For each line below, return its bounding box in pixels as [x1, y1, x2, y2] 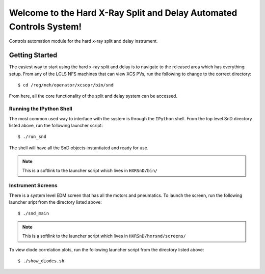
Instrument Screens [9, 182, 57, 189]
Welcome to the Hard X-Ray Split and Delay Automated [9, 7, 238, 18]
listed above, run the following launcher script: [9, 122, 103, 128]
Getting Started [9, 51, 57, 59]
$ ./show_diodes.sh [18, 258, 65, 264]
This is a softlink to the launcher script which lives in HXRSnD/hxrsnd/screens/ [22, 233, 186, 239]
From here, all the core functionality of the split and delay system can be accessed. [9, 93, 178, 99]
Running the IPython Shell [9, 106, 73, 112]
